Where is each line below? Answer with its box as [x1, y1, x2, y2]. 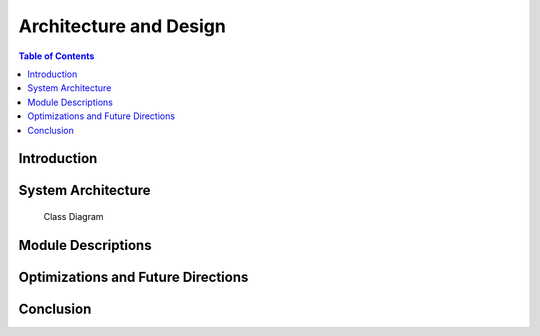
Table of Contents [18, 50, 95, 62]
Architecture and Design [18, 15, 227, 37]
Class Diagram [43, 210, 104, 222]
